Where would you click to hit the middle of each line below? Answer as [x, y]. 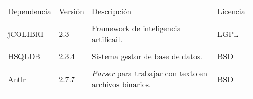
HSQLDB [24, 56]
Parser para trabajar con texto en [150, 73]
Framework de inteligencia [136, 28]
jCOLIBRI [26, 33]
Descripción [112, 11]
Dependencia [30, 11]
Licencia [231, 11]
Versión [72, 11]
